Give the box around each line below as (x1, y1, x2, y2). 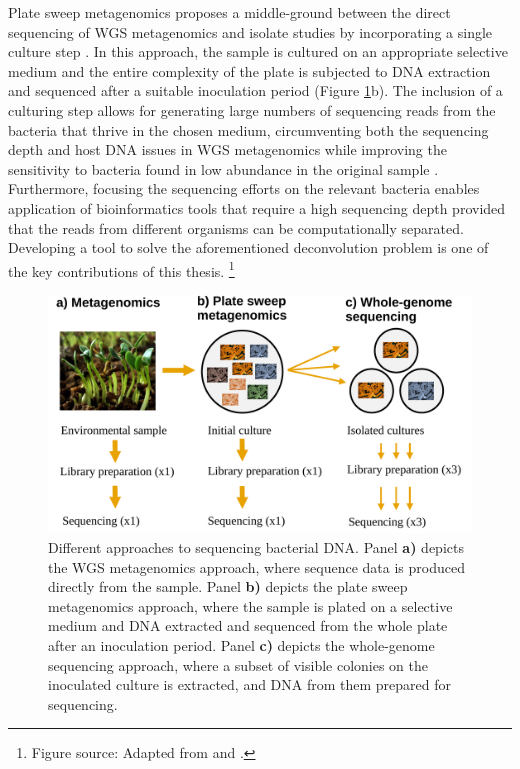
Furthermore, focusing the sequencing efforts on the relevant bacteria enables (8, 178, 480, 199)
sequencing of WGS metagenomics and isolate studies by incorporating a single (8, 21, 493, 42)
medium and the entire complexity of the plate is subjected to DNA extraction (8, 60, 491, 81)
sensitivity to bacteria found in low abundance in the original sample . (8, 158, 439, 179)
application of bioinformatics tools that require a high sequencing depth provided (8, 197, 506, 218)
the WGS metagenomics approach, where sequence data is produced (48, 556, 465, 577)
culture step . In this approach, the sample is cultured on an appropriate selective (8, 41, 508, 62)
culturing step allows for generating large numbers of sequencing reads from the (8, 99, 496, 120)
